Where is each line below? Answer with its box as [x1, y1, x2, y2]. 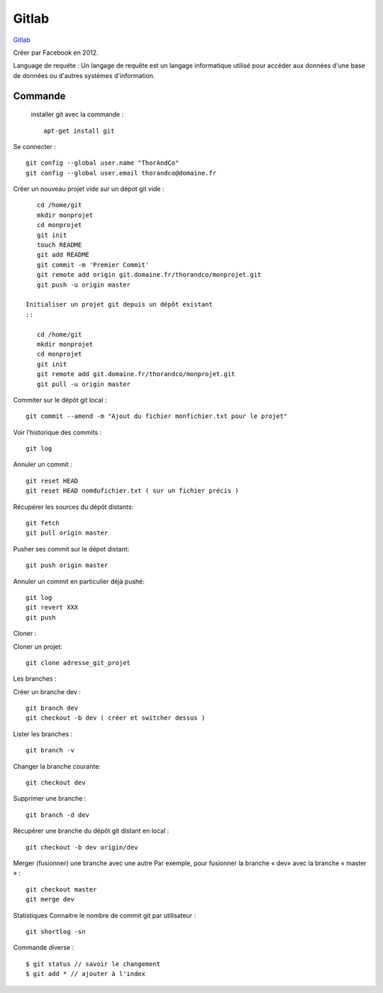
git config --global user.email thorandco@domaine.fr [26, 169, 216, 177]
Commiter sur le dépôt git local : [13, 395, 107, 404]
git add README [36, 251, 90, 259]
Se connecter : [13, 142, 57, 150]
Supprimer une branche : [13, 794, 87, 803]
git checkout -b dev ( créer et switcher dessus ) [26, 714, 206, 722]
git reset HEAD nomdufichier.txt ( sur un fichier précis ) [26, 487, 239, 495]
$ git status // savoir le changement [26, 960, 161, 968]
